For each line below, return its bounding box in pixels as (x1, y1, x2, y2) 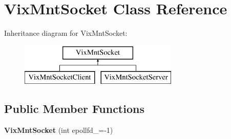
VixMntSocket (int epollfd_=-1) (4, 125, 113, 135)
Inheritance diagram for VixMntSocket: (4, 28, 128, 38)
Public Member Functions (4, 101, 144, 117)
